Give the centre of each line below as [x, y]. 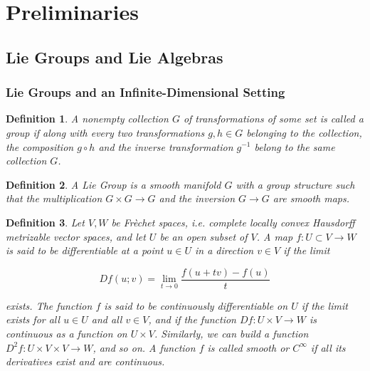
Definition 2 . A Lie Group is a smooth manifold [113, 184]
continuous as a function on [67, 333]
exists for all [33, 319]
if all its [328, 347]
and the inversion [197, 198]
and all [107, 319]
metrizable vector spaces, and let [76, 236]
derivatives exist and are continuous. [85, 361]
